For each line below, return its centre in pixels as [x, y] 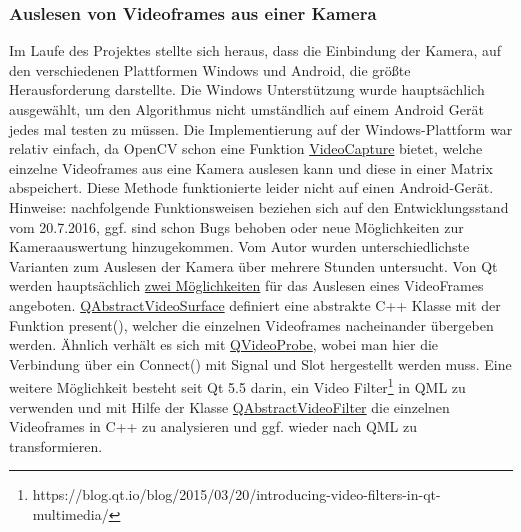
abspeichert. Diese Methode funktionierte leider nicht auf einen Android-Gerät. [251, 187]
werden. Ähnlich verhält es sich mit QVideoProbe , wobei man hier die [224, 344]
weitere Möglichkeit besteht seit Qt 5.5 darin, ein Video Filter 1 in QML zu [237, 385]
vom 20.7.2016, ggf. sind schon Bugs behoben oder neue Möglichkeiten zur [236, 226]
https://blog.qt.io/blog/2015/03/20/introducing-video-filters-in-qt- [236, 494]
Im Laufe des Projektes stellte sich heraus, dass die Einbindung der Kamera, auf [255, 50]
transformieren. [56, 445]
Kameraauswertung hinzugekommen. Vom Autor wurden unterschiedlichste [239, 246]
